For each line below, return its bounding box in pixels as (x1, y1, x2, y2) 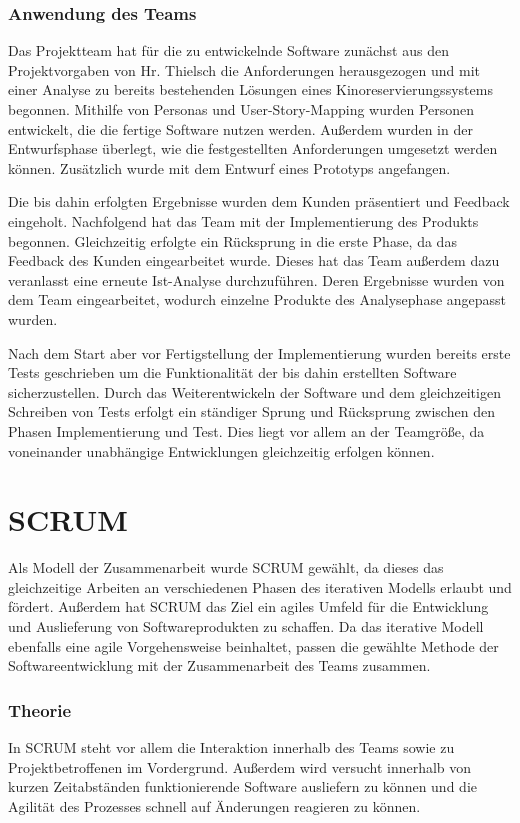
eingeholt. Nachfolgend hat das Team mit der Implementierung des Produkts (8, 210, 479, 231)
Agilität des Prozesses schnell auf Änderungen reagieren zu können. (8, 795, 421, 816)
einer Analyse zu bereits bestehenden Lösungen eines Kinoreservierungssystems (8, 79, 493, 100)
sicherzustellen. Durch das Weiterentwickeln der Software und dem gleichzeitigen (8, 381, 501, 402)
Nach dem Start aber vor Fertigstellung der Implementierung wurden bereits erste (8, 342, 511, 363)
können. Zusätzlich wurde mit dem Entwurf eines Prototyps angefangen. (8, 157, 451, 178)
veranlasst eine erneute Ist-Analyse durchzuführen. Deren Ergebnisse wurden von (8, 269, 505, 290)
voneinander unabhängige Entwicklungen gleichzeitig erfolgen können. (8, 440, 435, 461)
